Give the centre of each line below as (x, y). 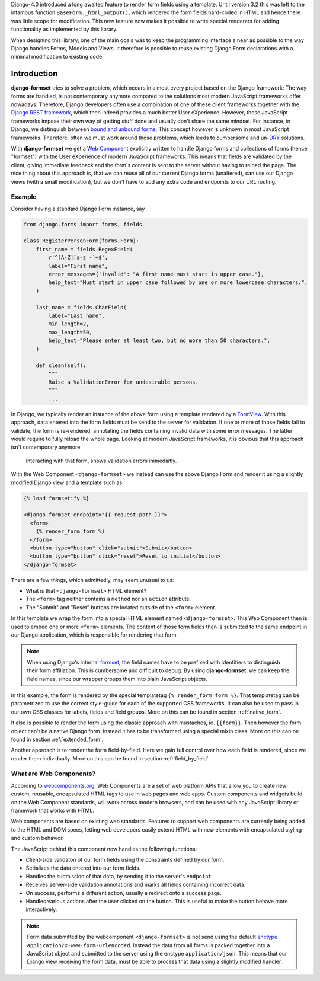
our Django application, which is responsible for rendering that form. (94, 635)
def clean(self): (61, 365)
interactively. (41, 909)
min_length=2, (69, 324)
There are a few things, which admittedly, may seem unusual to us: (92, 580)
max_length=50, (71, 332)
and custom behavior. (38, 838)
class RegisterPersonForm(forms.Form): (81, 241)
